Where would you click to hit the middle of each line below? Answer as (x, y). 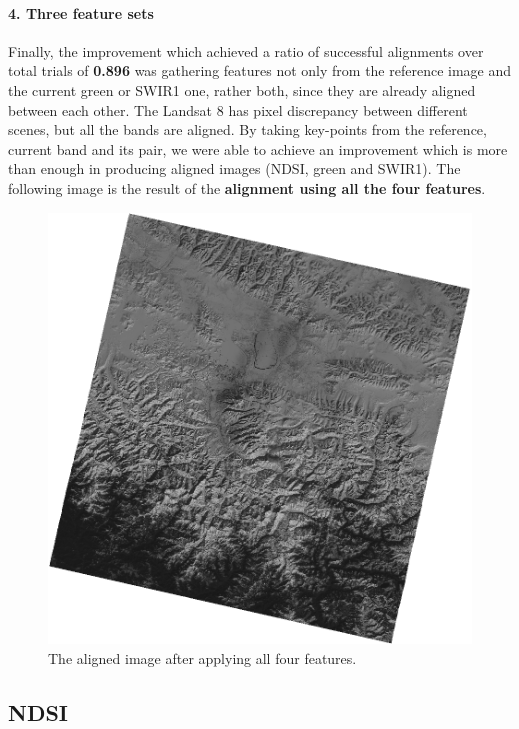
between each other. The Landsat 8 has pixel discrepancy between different (238, 109)
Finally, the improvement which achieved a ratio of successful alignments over (246, 50)
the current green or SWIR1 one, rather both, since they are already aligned (242, 89)
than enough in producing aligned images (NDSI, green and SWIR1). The (234, 168)
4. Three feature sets (81, 12)
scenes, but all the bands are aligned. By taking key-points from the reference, (247, 129)
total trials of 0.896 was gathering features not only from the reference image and (260, 70)
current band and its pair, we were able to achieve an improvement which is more (258, 148)
